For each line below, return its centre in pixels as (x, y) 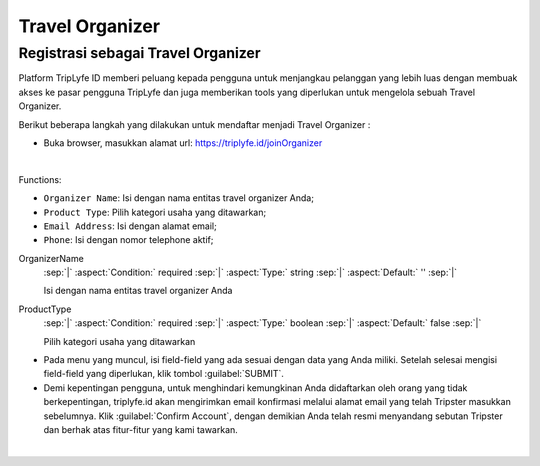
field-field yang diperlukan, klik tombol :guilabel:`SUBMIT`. (164, 374)
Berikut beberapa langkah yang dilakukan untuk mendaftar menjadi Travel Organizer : (194, 124)
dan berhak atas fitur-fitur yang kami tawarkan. (141, 429)
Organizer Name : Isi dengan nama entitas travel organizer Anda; (179, 198)
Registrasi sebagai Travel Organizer (139, 53)
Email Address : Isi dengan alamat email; (130, 226)
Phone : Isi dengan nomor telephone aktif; (128, 240)
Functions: (40, 179)
